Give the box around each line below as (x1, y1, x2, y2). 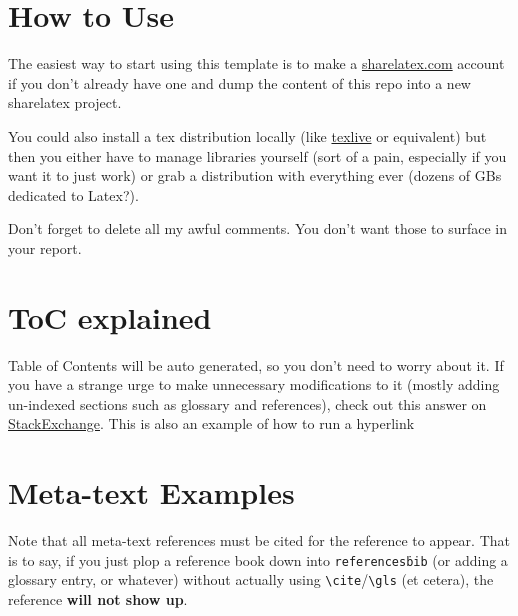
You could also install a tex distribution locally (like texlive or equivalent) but (8, 125, 487, 146)
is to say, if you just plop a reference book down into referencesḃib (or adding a (8, 549, 508, 570)
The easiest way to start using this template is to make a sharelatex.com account (8, 53, 505, 74)
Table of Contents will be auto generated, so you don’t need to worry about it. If (8, 354, 504, 375)
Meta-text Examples (8, 472, 295, 513)
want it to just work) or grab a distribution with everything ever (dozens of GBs (8, 165, 502, 186)
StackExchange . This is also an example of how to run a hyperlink (8, 413, 415, 434)
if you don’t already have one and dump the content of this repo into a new (8, 72, 471, 93)
